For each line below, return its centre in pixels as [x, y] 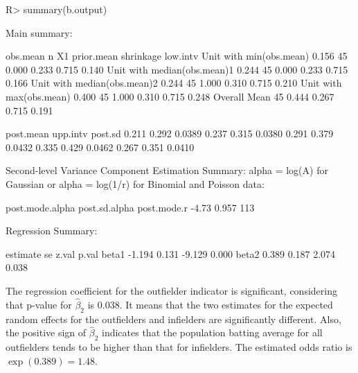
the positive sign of [46, 332]
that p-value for [39, 304]
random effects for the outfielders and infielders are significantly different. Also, [173, 319]
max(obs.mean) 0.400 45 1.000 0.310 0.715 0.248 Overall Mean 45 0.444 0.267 [170, 96]
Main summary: [39, 32]
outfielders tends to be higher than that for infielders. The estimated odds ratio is [179, 347]
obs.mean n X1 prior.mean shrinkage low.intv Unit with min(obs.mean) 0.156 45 [177, 56]
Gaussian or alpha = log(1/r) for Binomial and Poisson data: [135, 183]
